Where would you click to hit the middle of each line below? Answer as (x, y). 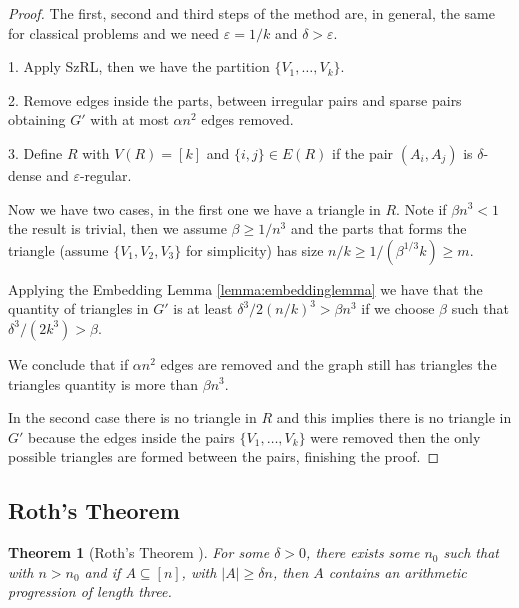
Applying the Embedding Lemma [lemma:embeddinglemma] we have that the (245, 288)
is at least (203, 308)
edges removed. (247, 119)
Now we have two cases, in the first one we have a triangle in (194, 208)
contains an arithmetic (397, 571)
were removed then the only (395, 436)
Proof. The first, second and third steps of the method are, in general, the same (251, 13)
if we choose (398, 308)
